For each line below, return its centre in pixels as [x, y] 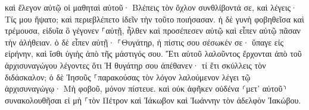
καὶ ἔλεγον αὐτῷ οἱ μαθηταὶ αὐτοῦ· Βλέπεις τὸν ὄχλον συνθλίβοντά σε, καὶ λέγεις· [151, 7]
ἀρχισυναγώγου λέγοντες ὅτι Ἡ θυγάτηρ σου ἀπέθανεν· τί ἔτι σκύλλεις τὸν [135, 65]
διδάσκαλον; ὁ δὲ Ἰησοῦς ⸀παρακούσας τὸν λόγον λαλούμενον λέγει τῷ [128, 77]
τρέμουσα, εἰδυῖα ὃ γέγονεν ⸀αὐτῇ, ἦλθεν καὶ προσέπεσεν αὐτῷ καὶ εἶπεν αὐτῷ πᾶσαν [153, 30]
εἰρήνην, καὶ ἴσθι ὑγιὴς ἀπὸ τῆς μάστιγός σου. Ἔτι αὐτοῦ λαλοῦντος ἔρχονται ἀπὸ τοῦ [153, 54]
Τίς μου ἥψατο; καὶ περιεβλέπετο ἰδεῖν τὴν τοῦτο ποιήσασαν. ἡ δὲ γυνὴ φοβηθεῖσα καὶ [154, 19]
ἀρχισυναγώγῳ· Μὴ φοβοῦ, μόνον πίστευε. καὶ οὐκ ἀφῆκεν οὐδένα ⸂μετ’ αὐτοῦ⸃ [146, 88]
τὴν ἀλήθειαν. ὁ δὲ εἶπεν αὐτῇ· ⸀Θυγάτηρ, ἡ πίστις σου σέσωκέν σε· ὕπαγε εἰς [144, 42]
